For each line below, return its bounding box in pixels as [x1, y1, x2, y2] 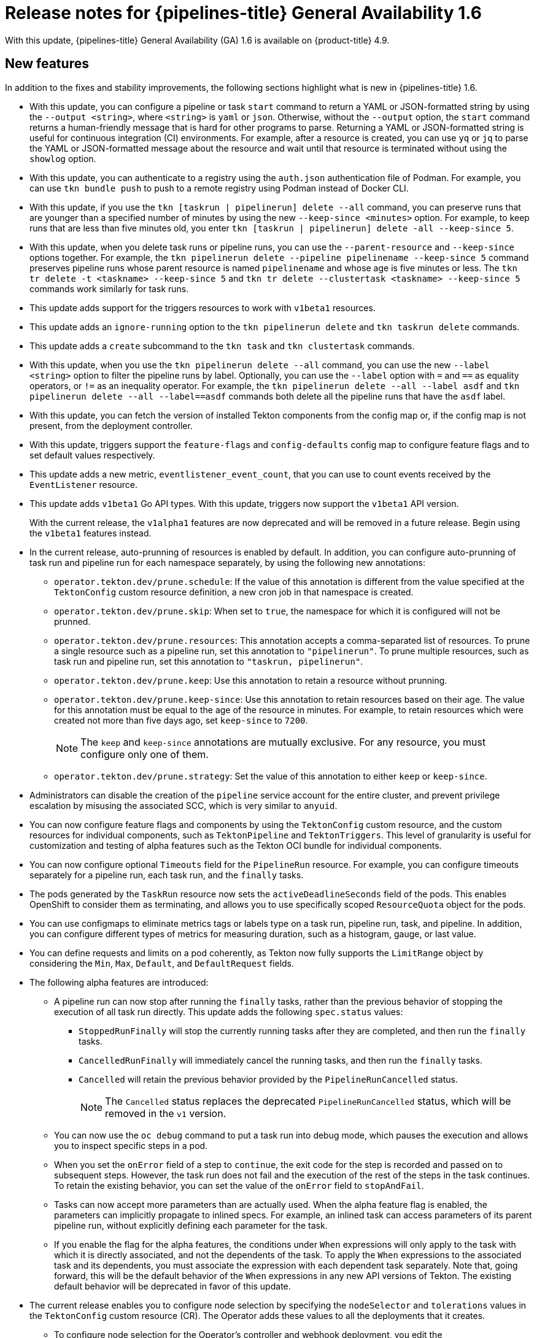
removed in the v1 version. [105, 1107, 226, 1120]
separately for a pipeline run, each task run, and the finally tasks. [29, 869, 304, 880]
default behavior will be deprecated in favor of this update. [54, 1280, 291, 1291]
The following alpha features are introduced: [29, 976, 209, 988]
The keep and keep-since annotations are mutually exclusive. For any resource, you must [80, 735, 486, 748]
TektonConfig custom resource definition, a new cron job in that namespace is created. [54, 586, 414, 597]
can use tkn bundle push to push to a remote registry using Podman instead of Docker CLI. [29, 182, 409, 193]
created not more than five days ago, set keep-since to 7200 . [54, 714, 308, 725]
